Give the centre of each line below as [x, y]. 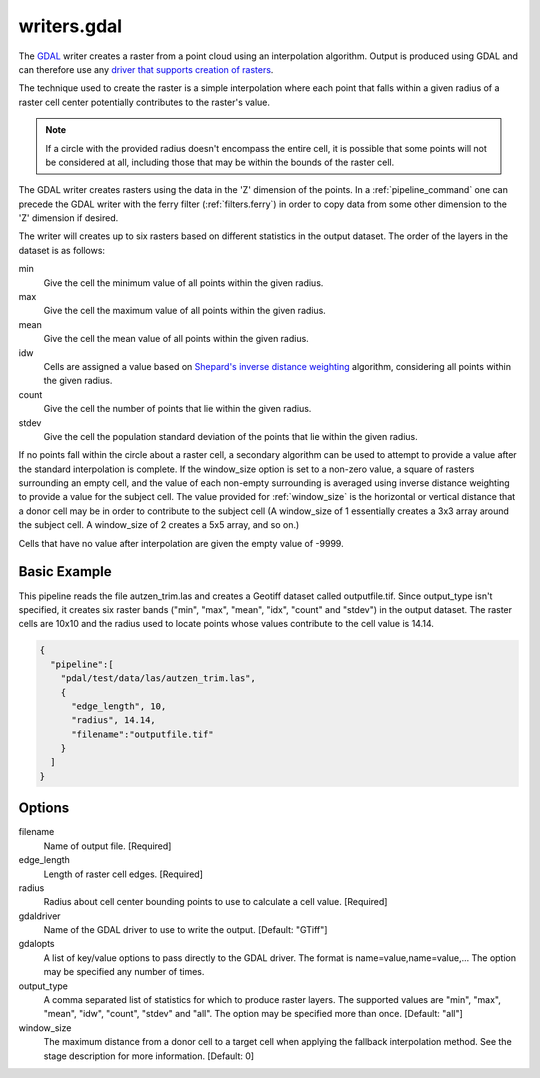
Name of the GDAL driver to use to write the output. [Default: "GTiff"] [185, 930]
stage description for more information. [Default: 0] [149, 1056]
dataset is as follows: [61, 250]
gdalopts [36, 944]
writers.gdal [70, 26]
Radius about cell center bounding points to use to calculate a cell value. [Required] [215, 902]
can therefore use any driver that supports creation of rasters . [146, 69]
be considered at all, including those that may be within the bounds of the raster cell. [220, 162]
